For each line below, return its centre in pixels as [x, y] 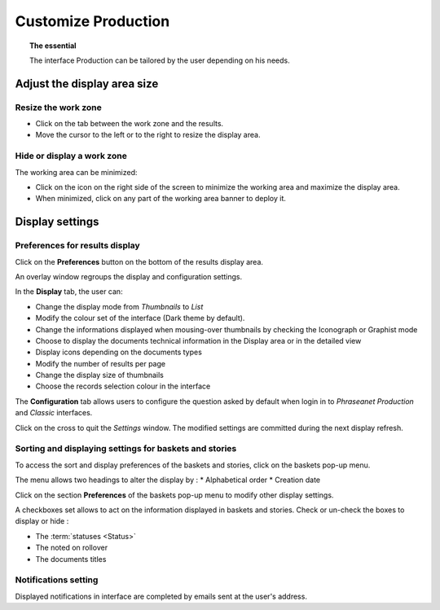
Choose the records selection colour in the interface [123, 386]
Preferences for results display [77, 246]
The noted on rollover [72, 548]
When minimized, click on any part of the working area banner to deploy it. [161, 199]
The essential [53, 46]
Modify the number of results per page [101, 363]
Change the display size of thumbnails [100, 375]
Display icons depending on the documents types [119, 352]
